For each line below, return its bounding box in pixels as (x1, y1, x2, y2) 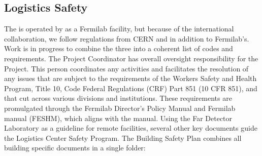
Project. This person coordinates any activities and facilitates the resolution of (4, 63, 249, 73)
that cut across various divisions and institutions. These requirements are (4, 93, 232, 103)
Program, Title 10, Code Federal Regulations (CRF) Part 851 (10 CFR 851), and (4, 83, 257, 93)
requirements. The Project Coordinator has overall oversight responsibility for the (4, 53, 258, 63)
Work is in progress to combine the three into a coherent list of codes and (4, 43, 233, 54)
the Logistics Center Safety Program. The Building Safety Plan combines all (4, 132, 242, 143)
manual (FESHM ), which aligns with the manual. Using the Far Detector (4, 112, 233, 123)
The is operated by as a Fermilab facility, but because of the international (4, 23, 234, 34)
